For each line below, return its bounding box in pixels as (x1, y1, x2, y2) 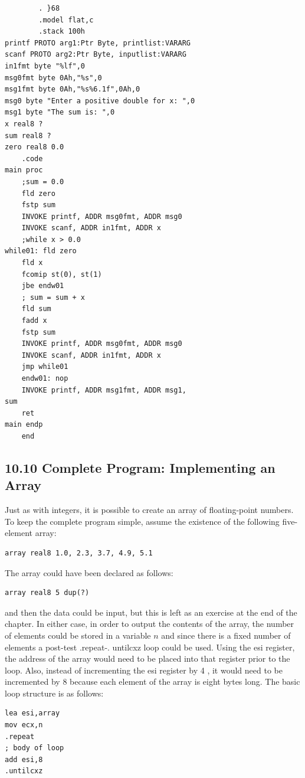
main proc (5, 166, 43, 175)
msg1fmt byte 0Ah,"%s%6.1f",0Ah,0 (5, 85, 140, 94)
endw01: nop (21, 374, 68, 383)
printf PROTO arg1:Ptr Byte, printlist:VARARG (5, 38, 191, 47)
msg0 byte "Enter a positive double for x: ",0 (5, 96, 195, 105)
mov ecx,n (5, 721, 43, 730)
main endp (5, 420, 43, 429)
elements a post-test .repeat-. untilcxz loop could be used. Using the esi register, (5, 640, 295, 653)
